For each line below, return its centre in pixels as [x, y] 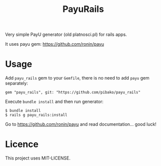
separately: [17, 83]
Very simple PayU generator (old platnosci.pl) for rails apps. [66, 35]
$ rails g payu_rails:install [36, 115]
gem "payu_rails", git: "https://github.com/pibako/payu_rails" [73, 92]
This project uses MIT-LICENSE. [38, 158]
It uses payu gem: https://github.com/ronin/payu [54, 44]
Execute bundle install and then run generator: [54, 102]
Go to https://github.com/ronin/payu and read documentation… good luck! [81, 124]
